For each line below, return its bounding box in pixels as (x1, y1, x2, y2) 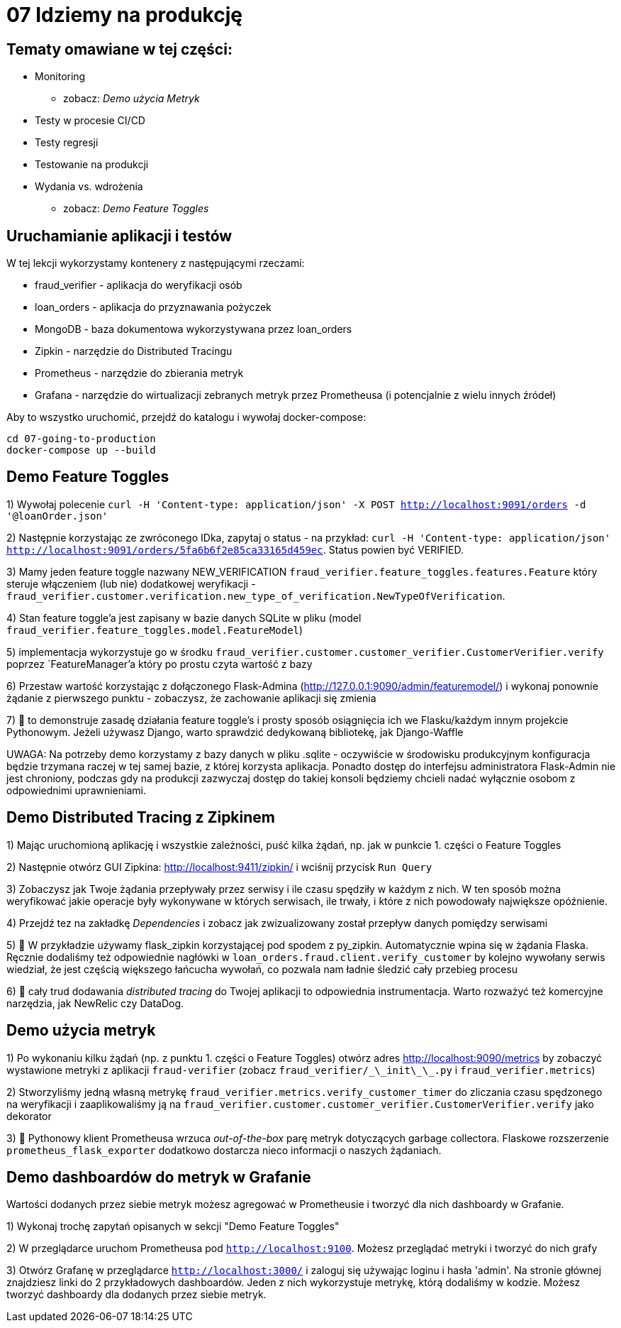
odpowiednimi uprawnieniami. (6, 784, 146, 796)
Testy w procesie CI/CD (35, 114, 145, 127)
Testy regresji (35, 136, 99, 149)
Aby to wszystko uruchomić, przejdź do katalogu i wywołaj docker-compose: (6, 411, 367, 424)
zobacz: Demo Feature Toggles (63, 202, 209, 215)
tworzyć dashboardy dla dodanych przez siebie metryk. (6, 1288, 267, 1301)
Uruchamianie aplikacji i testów (6, 226, 233, 245)
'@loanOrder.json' (6, 510, 108, 522)
